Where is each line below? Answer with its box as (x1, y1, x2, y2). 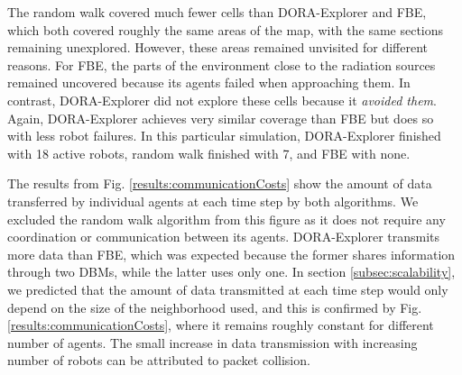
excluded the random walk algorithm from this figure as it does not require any (7, 209, 446, 228)
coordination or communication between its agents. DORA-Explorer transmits (7, 227, 440, 246)
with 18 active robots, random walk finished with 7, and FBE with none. (7, 143, 411, 162)
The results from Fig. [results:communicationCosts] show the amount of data (7, 174, 432, 193)
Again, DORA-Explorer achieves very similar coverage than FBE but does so (7, 108, 434, 127)
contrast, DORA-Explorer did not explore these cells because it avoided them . (7, 90, 437, 109)
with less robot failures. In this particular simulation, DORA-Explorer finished (7, 126, 441, 145)
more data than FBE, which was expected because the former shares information (7, 244, 456, 263)
